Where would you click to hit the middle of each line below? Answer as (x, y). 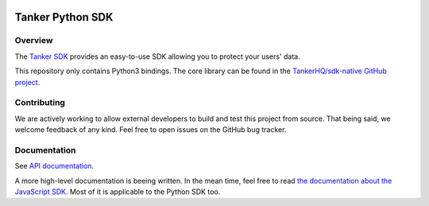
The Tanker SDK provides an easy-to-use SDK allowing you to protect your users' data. (158, 56)
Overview (34, 41)
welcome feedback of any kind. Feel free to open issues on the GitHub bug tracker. (151, 130)
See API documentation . (54, 166)
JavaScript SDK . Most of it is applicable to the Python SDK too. (118, 192)
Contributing (40, 103)
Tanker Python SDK (64, 17)
